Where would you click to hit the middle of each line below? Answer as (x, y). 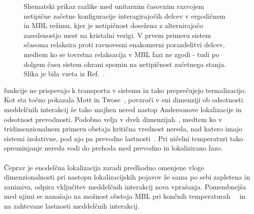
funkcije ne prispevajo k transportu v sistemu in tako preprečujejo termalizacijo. (125, 90)
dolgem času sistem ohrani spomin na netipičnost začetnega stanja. (125, 64)
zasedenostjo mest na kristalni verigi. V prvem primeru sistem (117, 35)
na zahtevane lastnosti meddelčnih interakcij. (72, 205)
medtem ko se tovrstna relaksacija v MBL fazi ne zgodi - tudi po (122, 54)
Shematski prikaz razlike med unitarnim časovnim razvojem (114, 6)
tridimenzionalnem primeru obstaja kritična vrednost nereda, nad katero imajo (123, 129)
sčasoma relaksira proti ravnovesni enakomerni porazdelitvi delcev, (124, 45)
